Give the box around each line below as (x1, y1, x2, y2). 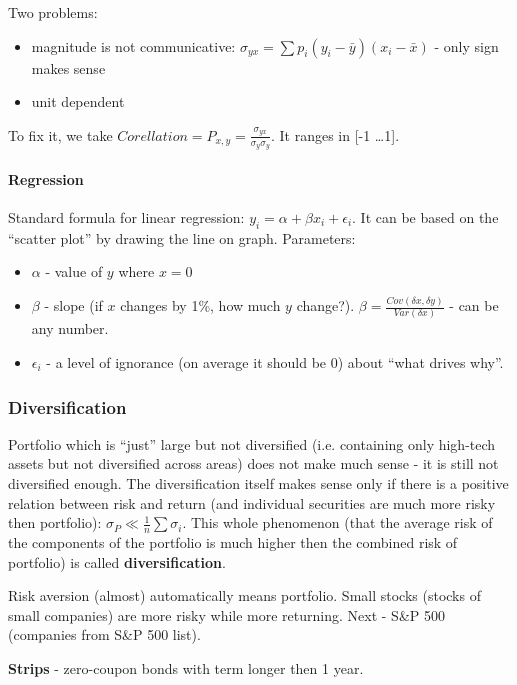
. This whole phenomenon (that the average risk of (182, 512, 493, 533)
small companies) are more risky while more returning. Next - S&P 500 (8, 604, 445, 625)
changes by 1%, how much (120, 295, 281, 316)
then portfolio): (8, 512, 102, 533)
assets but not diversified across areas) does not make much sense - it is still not (8, 453, 499, 474)
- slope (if (44, 295, 103, 316)
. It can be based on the (352, 206, 499, 227)
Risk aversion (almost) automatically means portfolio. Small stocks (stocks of (8, 585, 481, 606)
